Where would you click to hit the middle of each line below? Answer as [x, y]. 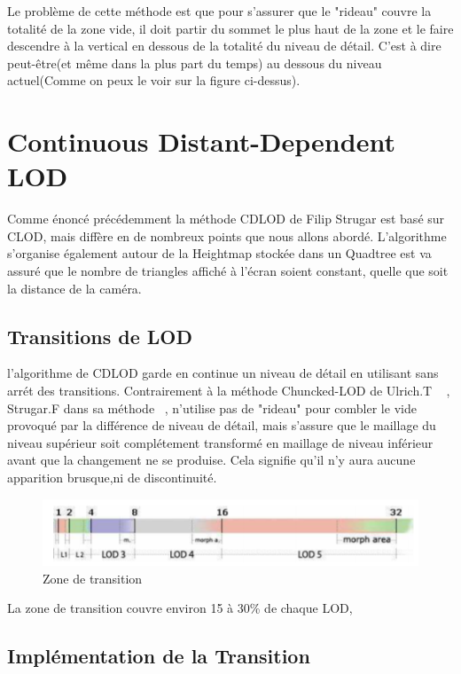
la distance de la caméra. [74, 288]
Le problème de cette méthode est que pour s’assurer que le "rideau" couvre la [219, 11]
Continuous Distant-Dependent [201, 141]
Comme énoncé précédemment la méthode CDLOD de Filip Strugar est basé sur [226, 219]
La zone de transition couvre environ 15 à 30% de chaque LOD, [180, 608]
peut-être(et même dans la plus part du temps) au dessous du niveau [195, 63]
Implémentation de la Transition [159, 656]
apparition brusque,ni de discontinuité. [112, 478]
